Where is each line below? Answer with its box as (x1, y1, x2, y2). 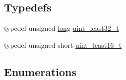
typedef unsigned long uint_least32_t (4, 23, 119, 33)
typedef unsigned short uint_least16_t (4, 39, 122, 50)
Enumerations (4, 64, 77, 79)
